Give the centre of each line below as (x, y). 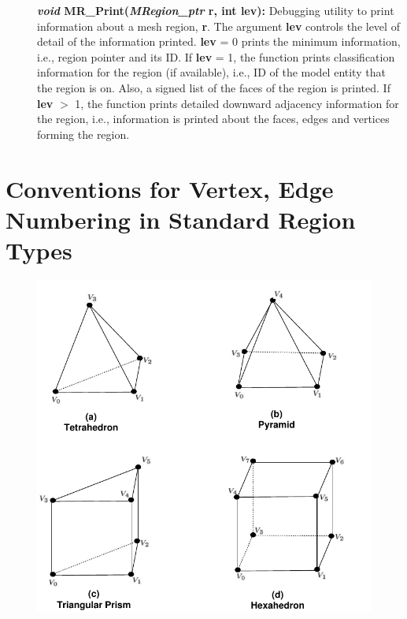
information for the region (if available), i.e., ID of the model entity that (211, 72)
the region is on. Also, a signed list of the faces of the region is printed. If (214, 87)
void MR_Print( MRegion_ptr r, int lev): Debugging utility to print (216, 10)
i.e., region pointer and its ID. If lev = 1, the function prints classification (216, 56)
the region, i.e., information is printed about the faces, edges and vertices (213, 119)
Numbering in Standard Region (181, 219)
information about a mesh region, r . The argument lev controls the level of (218, 26)
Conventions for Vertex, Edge (170, 188)
